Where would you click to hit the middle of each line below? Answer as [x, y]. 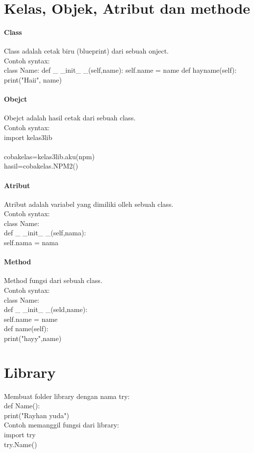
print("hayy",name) [33, 338]
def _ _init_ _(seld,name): [46, 309]
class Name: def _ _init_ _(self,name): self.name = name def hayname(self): [120, 70]
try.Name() [21, 444]
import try [20, 434]
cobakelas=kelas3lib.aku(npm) [49, 156]
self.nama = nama [31, 242]
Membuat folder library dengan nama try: [67, 396]
